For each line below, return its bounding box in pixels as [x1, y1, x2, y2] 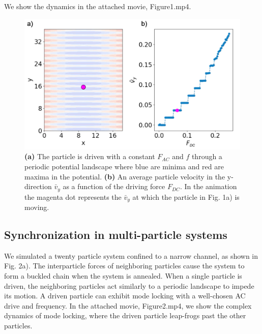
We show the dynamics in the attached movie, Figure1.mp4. [4, 1, 191, 11]
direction [24, 181, 52, 192]
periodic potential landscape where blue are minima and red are [24, 161, 224, 171]
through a [191, 151, 222, 162]
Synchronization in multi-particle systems [4, 226, 227, 242]
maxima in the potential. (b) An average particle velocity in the [24, 171, 225, 181]
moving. [24, 202, 49, 212]
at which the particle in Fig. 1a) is [132, 191, 240, 202]
